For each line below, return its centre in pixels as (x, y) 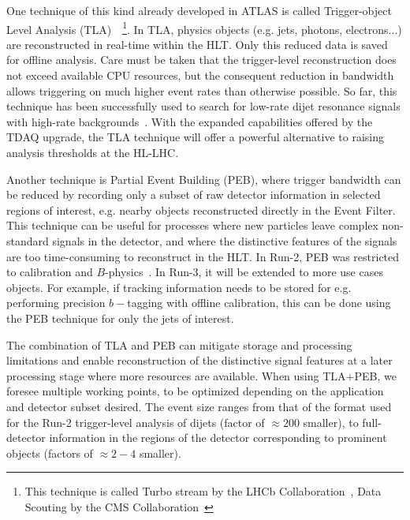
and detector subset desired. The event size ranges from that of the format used (199, 406)
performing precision (56, 303)
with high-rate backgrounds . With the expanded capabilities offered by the (190, 121)
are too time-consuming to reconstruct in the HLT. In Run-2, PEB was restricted (203, 256)
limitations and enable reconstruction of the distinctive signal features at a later (199, 360)
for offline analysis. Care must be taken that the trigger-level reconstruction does (201, 60)
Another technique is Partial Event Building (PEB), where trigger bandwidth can (204, 179)
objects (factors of (50, 453)
